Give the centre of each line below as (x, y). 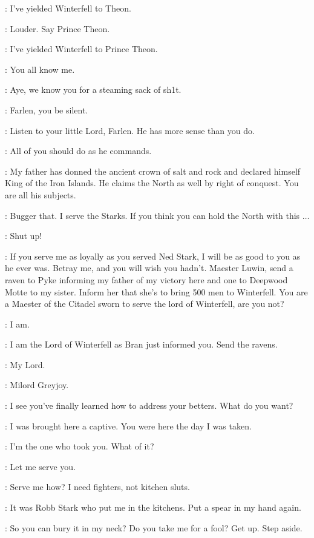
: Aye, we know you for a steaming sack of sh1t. (93, 89)
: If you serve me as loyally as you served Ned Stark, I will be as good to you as (153, 256)
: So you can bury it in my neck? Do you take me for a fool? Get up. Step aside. (154, 527)
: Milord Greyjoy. (37, 385)
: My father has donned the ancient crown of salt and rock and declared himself (153, 171)
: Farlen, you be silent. (47, 109)
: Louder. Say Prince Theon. (57, 28)
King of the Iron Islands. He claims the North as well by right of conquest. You (152, 183)
